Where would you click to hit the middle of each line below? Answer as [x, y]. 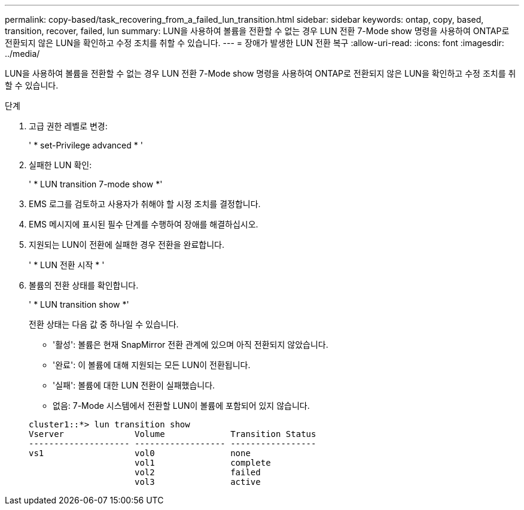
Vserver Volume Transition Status [173, 434]
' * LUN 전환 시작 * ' [67, 265]
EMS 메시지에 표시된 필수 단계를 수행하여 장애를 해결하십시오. [144, 224]
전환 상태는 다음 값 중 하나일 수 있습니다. [104, 324]
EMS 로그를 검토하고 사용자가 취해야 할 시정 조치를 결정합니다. [145, 204]
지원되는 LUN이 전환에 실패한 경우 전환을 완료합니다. [127, 245]
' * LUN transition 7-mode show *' [96, 184]
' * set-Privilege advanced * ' [86, 145]
